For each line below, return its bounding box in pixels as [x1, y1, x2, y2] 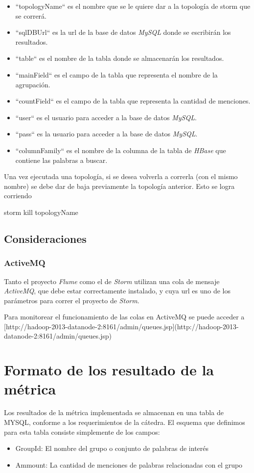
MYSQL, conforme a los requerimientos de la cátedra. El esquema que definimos [4, 417, 245, 427]
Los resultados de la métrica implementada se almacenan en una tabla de [4, 407, 224, 418]
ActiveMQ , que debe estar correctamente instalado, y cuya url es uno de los [4, 286, 231, 296]
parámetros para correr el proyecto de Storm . [4, 295, 139, 305]
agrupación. [15, 79, 50, 89]
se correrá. [15, 10, 46, 21]
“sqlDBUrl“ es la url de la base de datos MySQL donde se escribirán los [15, 27, 231, 37]
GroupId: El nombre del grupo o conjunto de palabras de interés [15, 443, 209, 453]
